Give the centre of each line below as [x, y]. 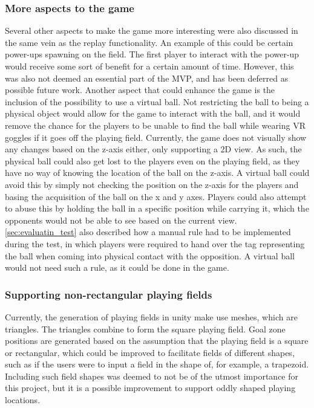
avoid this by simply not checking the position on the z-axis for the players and [152, 184]
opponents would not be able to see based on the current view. [121, 220]
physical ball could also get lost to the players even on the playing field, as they [152, 160]
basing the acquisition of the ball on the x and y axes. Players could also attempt [156, 196]
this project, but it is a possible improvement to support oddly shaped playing [150, 388]
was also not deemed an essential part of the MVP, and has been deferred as [147, 78]
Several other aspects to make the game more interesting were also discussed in [152, 31]
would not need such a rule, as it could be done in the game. [117, 267]
